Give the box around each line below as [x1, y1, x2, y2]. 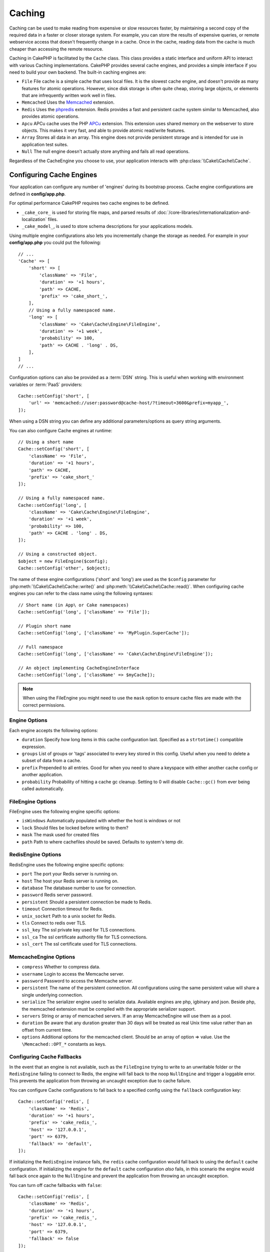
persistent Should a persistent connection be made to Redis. [21, 899, 152, 905]
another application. [21, 772, 63, 778]
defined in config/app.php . [9, 191, 66, 197]
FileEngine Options [9, 798, 56, 805]
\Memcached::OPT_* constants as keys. [21, 1041, 106, 1047]
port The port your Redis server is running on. [21, 871, 118, 877]
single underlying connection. [21, 992, 83, 998]
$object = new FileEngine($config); [18, 558, 108, 564]
